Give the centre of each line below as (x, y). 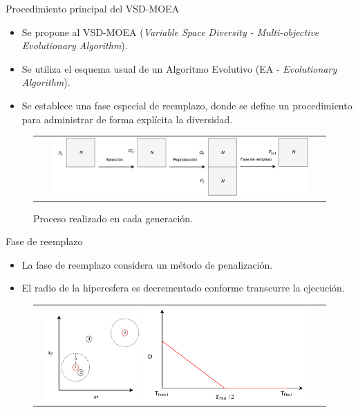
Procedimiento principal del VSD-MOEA (93, 8)
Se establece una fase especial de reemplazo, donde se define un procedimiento (187, 105)
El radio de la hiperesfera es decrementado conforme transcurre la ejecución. (183, 288)
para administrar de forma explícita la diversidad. (127, 119)
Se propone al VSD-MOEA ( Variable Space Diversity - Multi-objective (170, 32)
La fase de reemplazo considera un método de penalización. (147, 264)
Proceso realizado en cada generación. (113, 218)
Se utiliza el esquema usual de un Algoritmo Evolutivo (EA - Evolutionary (179, 68)
